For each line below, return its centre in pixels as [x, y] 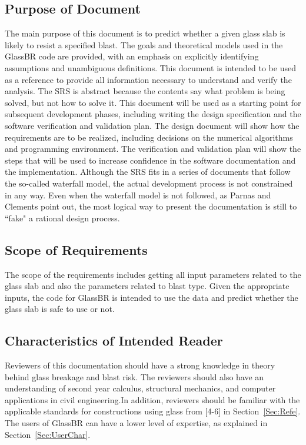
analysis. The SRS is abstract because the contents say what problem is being [145, 91]
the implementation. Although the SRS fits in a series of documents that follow [148, 172]
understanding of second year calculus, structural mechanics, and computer [140, 388]
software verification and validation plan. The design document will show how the [152, 125]
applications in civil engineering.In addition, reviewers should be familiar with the [152, 399]
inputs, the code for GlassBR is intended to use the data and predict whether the [152, 297]
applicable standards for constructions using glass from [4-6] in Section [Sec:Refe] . [153, 411]
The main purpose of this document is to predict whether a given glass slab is [145, 33]
